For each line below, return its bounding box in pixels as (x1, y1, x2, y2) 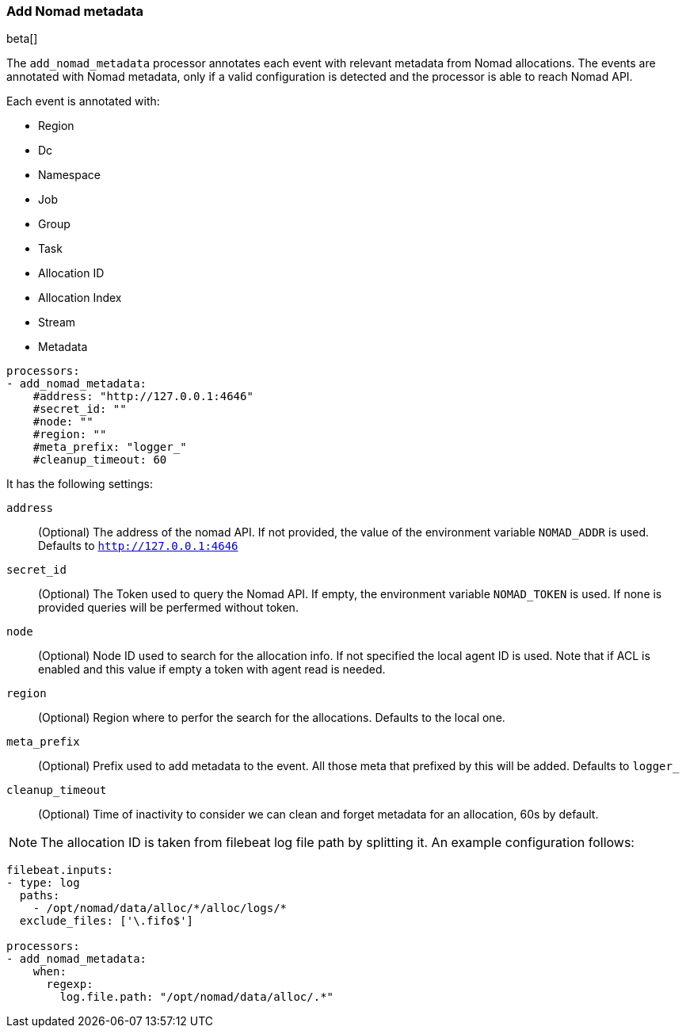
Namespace (38, 168, 101, 182)
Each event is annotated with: (6, 94, 160, 109)
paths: (19, 889, 60, 902)
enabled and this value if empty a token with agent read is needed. (38, 662, 386, 677)
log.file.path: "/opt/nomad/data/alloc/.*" (59, 990, 334, 1004)
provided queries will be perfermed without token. (38, 601, 299, 615)
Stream (38, 315, 76, 330)
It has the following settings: (6, 477, 154, 491)
